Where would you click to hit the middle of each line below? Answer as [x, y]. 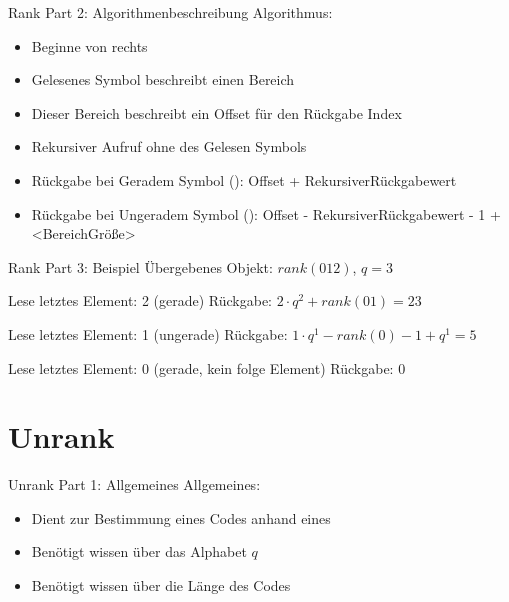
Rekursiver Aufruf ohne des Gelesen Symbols [169, 146]
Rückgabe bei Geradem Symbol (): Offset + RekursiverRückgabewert [244, 179]
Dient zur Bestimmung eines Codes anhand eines [181, 517]
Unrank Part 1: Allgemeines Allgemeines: [134, 484]
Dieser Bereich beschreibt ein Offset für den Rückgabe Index [216, 112]
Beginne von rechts [89, 45]
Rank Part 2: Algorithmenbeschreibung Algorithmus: [170, 12]
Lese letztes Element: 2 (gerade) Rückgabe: [140, 300]
